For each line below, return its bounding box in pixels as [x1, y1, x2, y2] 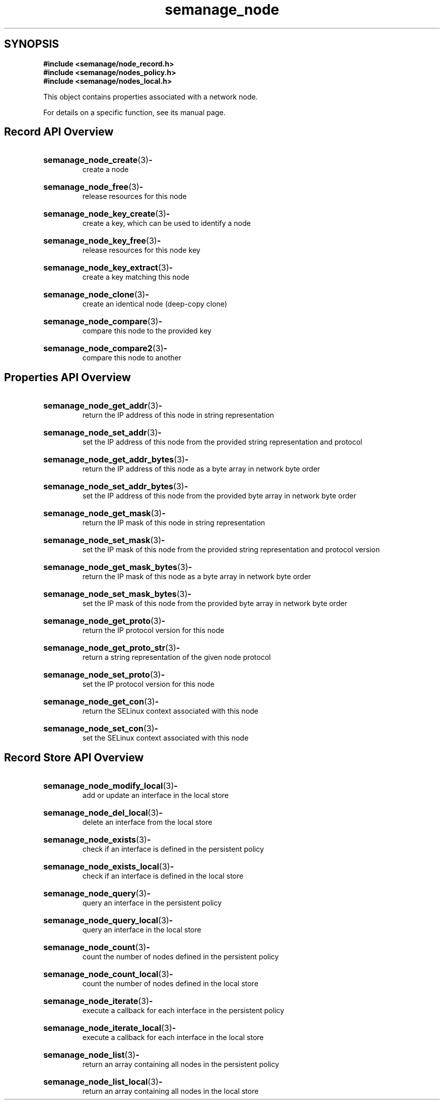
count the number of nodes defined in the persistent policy [82, 952, 279, 961]
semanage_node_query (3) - [43, 888, 151, 899]
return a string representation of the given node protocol [82, 653, 271, 662]
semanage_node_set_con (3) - [43, 723, 159, 734]
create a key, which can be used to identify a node [82, 219, 251, 228]
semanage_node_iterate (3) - [43, 996, 153, 1007]
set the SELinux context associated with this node [82, 733, 249, 743]
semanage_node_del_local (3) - [43, 808, 163, 818]
